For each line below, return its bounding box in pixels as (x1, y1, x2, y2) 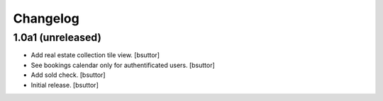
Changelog (13, 11, 79, 26)
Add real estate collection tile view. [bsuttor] (30, 51, 160, 59)
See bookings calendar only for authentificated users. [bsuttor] (30, 61, 216, 69)
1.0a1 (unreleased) (13, 31, 102, 44)
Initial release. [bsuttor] (30, 81, 99, 89)
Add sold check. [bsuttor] (30, 71, 106, 79)
